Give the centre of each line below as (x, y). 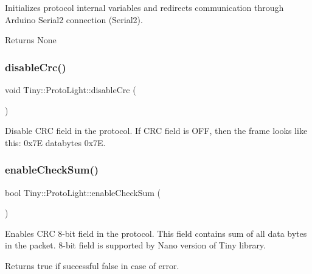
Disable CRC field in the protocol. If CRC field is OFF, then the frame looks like (156, 131)
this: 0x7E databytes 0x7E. (55, 142)
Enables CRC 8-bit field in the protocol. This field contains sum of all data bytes (156, 233)
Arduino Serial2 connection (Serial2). (74, 19)
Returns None (31, 40)
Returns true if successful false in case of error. (92, 265)
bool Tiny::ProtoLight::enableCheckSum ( (83, 192)
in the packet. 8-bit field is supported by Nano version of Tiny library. (135, 245)
